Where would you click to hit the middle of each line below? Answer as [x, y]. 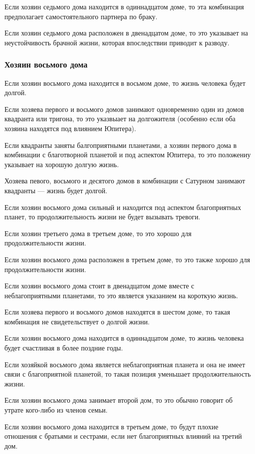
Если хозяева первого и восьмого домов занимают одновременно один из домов [124, 109]
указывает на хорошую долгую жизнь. [62, 164]
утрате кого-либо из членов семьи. [56, 410]
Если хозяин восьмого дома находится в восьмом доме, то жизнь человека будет [125, 83]
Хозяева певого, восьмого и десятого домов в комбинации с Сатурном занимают [125, 181]
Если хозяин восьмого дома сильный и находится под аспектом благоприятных [123, 207]
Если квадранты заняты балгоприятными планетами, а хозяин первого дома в [121, 145]
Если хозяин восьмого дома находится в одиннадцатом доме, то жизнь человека [124, 338]
